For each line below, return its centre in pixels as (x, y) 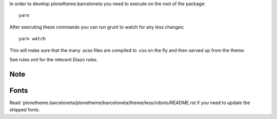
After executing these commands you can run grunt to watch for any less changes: (97, 27)
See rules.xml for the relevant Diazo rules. (54, 59)
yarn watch (32, 39)
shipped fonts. (25, 110)
